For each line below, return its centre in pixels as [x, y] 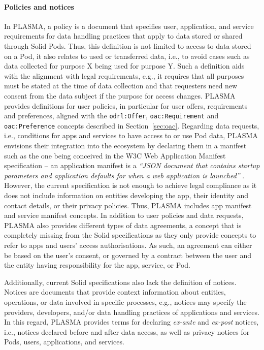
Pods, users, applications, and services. [64, 342]
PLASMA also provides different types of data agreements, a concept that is [123, 225]
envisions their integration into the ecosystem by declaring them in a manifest [125, 146]
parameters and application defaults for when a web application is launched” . [124, 175]
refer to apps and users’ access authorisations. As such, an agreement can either [128, 245]
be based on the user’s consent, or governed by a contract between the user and [128, 255]
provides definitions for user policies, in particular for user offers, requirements [126, 105]
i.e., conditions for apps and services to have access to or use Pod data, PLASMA [131, 135]
